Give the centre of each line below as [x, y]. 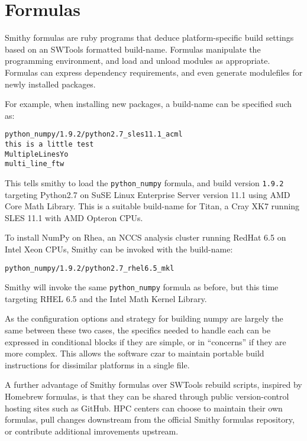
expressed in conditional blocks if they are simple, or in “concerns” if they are [146, 341]
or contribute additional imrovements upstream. [92, 431]
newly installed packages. [50, 84]
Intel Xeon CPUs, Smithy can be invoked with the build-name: [119, 249]
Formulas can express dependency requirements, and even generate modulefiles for [154, 72]
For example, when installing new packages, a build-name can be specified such [148, 104]
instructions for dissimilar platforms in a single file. [97, 364]
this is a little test [49, 144]
